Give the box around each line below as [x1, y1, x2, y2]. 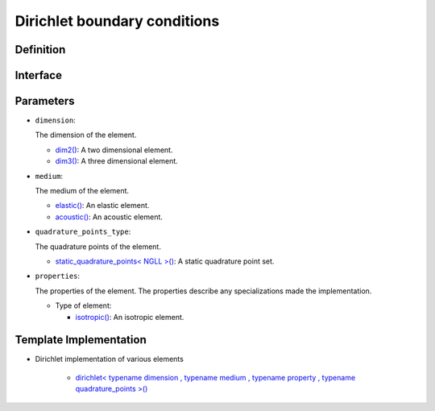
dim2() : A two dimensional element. [55, 145, 173, 155]
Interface [14, 68, 62, 82]
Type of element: [55, 301, 112, 310]
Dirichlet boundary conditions [14, 12, 220, 30]
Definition [14, 43, 66, 56]
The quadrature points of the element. [35, 242, 161, 251]
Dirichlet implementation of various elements [35, 355, 184, 364]
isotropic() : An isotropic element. [75, 312, 184, 322]
